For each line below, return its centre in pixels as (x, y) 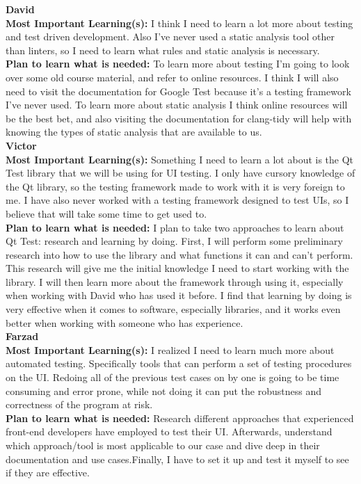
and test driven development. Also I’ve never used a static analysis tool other (170, 37)
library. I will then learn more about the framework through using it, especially (175, 281)
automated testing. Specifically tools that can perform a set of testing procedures (179, 363)
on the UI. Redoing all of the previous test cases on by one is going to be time (173, 377)
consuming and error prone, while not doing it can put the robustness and (163, 390)
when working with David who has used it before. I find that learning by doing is (179, 295)
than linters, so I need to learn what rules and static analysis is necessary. (163, 50)
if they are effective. (48, 473)
